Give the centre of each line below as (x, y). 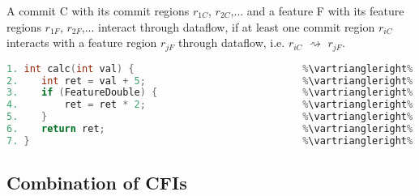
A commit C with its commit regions (98, 11)
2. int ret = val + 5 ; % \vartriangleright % (210, 81)
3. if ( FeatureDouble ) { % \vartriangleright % (210, 93)
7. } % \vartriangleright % (210, 141)
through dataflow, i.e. (232, 43)
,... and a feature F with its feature (317, 11)
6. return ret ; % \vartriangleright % (210, 129)
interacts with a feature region (82, 43)
